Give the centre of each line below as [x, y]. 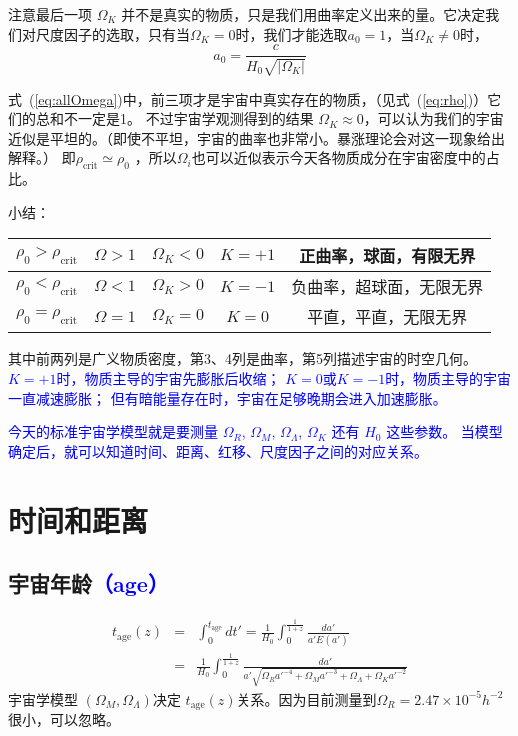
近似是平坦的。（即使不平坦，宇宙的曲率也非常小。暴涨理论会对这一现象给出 [256, 137]
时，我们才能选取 [291, 33]
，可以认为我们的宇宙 [433, 118]
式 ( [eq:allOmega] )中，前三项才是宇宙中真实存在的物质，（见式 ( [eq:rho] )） [248, 98]
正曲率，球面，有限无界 [387, 256]
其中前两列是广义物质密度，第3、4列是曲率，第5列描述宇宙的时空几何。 [242, 358]
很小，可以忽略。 [64, 719]
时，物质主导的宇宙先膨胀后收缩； [168, 378]
